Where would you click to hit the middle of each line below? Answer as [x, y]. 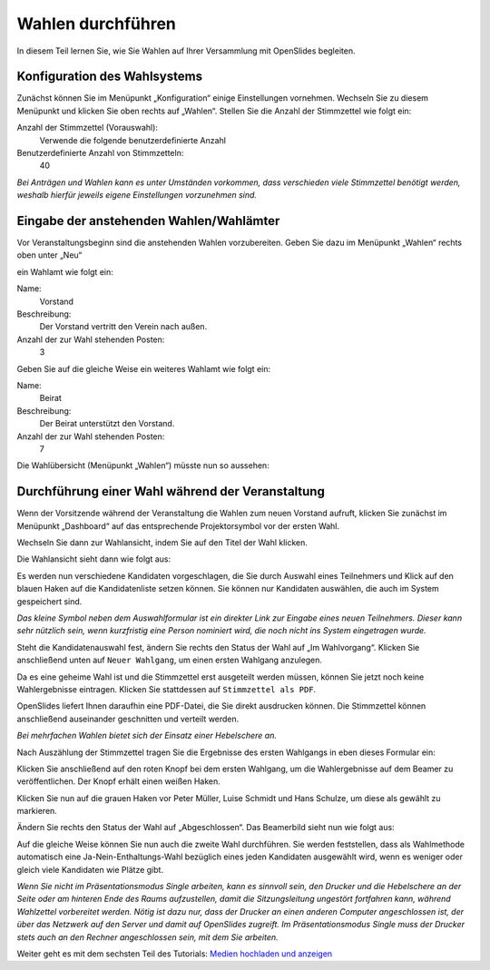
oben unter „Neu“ [49, 255]
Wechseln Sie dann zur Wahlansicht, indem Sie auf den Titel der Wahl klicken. [162, 543]
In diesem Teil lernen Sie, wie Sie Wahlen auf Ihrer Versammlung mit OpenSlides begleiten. [186, 51]
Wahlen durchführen [96, 24]
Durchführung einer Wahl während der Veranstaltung [171, 491]
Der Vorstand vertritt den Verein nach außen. [123, 327]
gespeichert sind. [49, 601]
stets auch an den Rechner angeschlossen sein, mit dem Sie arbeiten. [147, 937]
